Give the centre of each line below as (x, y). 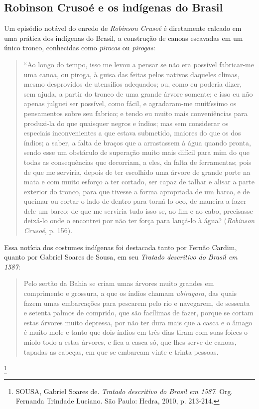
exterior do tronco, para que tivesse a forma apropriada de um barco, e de (137, 191)
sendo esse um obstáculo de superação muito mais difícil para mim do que (136, 152)
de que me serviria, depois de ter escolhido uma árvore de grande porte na (137, 172)
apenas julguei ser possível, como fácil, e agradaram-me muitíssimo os (130, 103)
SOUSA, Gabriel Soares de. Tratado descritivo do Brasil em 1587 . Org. (124, 391)
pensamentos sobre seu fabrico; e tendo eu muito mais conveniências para (135, 113)
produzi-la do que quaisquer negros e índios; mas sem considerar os (126, 123)
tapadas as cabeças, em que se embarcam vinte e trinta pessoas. (121, 351)
